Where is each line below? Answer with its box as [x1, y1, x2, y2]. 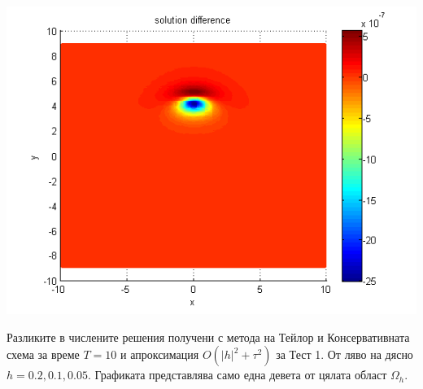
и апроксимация [120, 346, 199, 363]
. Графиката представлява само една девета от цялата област [87, 366, 387, 383]
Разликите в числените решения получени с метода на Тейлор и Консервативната [7, 328, 410, 345]
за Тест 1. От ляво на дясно [276, 346, 413, 363]
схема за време [7, 346, 80, 363]
